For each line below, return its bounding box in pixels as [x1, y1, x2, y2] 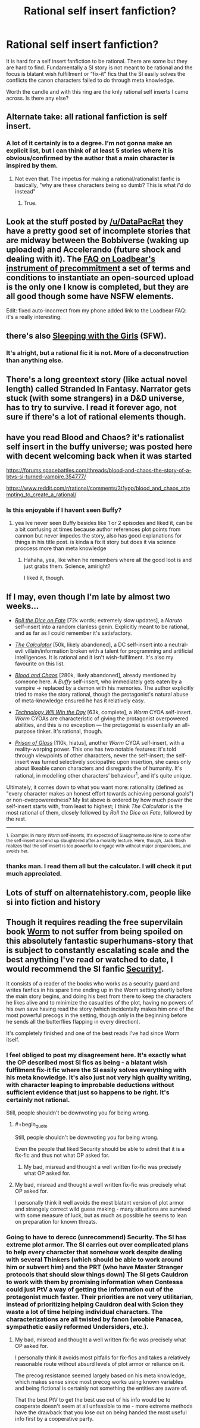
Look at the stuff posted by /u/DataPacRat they [6, 217, 183, 227]
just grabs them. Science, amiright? [23, 563, 111, 570]
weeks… [6, 601, 39, 611]
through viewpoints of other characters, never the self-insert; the [14, 752, 174, 759]
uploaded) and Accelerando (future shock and [6, 245, 182, 255]
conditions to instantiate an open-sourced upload [6, 273, 194, 283]
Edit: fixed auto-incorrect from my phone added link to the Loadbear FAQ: [6, 307, 187, 314]
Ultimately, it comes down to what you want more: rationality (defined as [6, 784, 184, 791]
